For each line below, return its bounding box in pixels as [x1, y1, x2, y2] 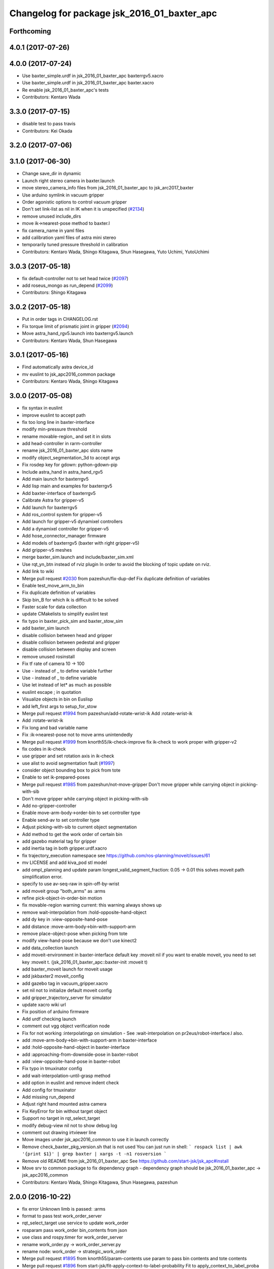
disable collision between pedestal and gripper [22, 640, 120, 646]
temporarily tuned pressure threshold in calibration [22, 242, 128, 248]
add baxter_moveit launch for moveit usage [22, 966, 113, 972]
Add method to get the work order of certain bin [22, 831, 123, 837]
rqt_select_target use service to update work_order [22, 1220, 129, 1226]
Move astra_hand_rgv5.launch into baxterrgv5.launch [22, 330, 134, 337]
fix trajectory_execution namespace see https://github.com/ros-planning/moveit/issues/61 [22, 852, 210, 858]
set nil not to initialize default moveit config [22, 987, 112, 993]
